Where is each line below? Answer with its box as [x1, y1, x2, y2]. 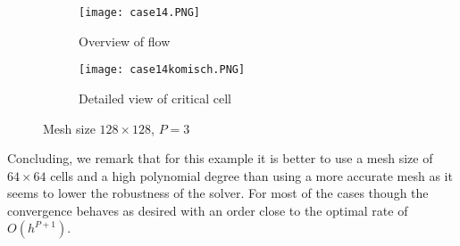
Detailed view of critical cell [79, 88, 231, 107]
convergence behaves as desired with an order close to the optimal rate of [7, 201, 408, 219]
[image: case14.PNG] [79, 6, 201, 19]
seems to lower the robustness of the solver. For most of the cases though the [7, 184, 429, 202]
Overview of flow [79, 31, 171, 50]
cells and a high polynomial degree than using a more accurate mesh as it [50, 166, 453, 184]
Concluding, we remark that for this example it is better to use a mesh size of [7, 149, 433, 168]
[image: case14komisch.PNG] [79, 63, 246, 77]
